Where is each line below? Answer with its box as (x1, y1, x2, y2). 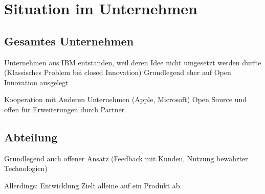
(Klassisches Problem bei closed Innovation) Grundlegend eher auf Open (4, 67, 231, 78)
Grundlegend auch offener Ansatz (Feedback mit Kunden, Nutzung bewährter (4, 153, 248, 163)
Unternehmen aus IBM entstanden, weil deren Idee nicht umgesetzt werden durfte (4, 57, 261, 67)
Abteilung (4, 129, 58, 144)
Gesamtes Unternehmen (4, 33, 134, 48)
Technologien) (4, 163, 48, 174)
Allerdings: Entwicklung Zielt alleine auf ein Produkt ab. (4, 180, 182, 190)
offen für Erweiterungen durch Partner (4, 104, 125, 114)
